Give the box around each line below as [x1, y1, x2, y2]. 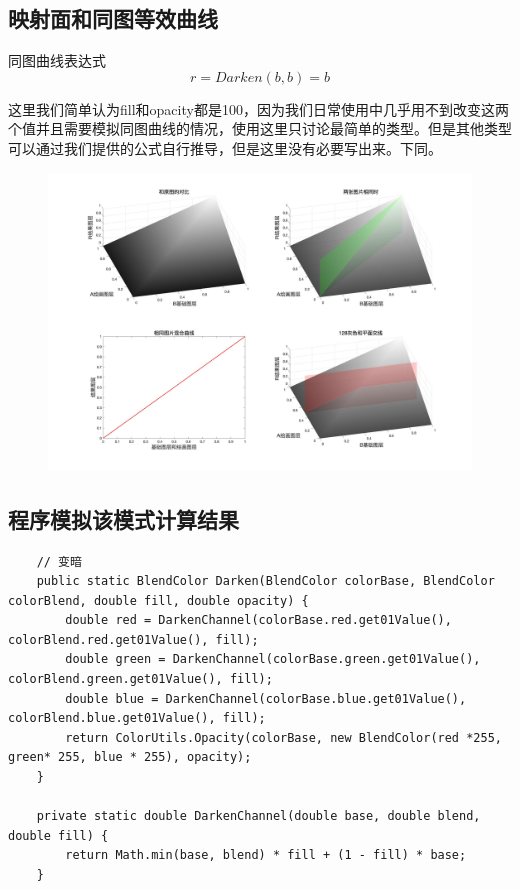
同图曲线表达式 [8, 50, 106, 71]
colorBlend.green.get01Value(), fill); [8, 672, 273, 687]
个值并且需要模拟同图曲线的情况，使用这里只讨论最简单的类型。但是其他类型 [8, 118, 512, 139]
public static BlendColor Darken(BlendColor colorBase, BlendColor [36, 574, 495, 589]
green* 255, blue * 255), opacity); [8, 750, 252, 765]
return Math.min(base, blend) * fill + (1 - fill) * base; [65, 848, 467, 863]
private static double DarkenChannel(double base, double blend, [36, 809, 481, 824]
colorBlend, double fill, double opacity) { [8, 593, 309, 608]
